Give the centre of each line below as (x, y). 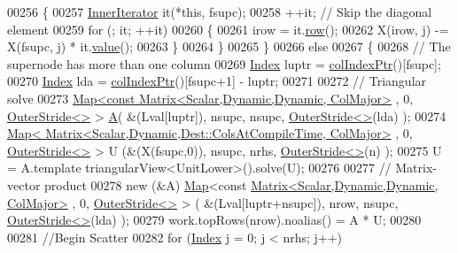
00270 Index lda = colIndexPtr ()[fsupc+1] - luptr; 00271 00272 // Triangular (217, 81)
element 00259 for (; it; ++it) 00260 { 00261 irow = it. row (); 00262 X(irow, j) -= (228, 29)
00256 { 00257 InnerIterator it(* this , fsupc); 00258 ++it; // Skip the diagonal (220, 11)
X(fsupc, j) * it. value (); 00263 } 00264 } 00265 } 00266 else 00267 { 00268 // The (229, 46)
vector (24, 184)
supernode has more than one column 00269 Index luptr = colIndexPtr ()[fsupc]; (224, 63)
